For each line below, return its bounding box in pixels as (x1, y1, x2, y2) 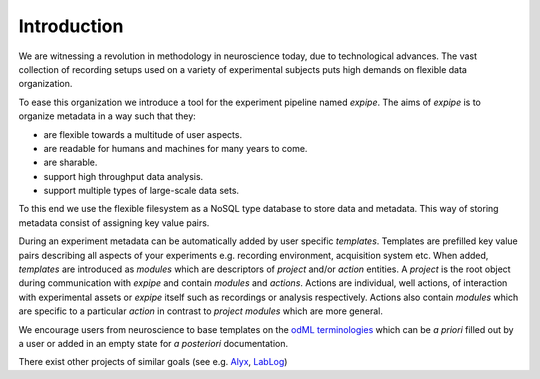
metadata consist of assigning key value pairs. (18, 216, 210, 229)
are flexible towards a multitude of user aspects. (43, 128, 243, 140)
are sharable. (43, 156, 98, 169)
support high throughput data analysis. (43, 170, 204, 182)
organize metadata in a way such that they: (18, 110, 197, 122)
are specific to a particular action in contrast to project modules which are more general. (18, 305, 384, 317)
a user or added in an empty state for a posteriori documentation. (18, 337, 289, 349)
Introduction (18, 15, 124, 37)
